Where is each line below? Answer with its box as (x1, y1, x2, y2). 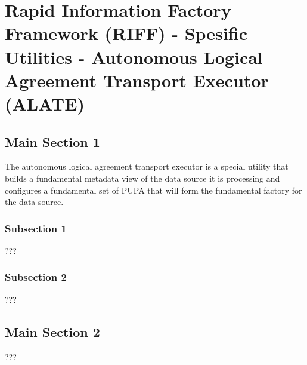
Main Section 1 (5, 132, 100, 151)
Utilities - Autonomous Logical (5, 44, 263, 69)
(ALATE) (5, 91, 85, 115)
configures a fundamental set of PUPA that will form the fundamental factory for (5, 183, 302, 196)
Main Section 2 (5, 322, 100, 341)
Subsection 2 (5, 269, 67, 284)
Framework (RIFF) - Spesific (5, 21, 247, 45)
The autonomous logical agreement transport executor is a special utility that (5, 160, 289, 173)
